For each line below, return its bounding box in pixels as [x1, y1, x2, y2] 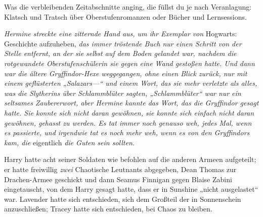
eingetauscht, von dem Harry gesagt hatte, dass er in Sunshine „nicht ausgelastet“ [4, 184, 258, 194]
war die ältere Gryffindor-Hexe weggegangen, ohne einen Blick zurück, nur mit [4, 68, 247, 78]
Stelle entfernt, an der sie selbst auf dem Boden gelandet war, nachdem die [4, 48, 237, 59]
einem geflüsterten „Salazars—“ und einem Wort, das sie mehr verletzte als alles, [4, 78, 257, 88]
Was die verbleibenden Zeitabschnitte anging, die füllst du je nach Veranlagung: [4, 2, 252, 12]
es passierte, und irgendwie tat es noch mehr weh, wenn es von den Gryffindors [4, 127, 250, 138]
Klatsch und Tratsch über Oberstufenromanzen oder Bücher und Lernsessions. [4, 11, 247, 22]
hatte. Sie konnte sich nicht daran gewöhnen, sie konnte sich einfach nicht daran [4, 107, 254, 118]
